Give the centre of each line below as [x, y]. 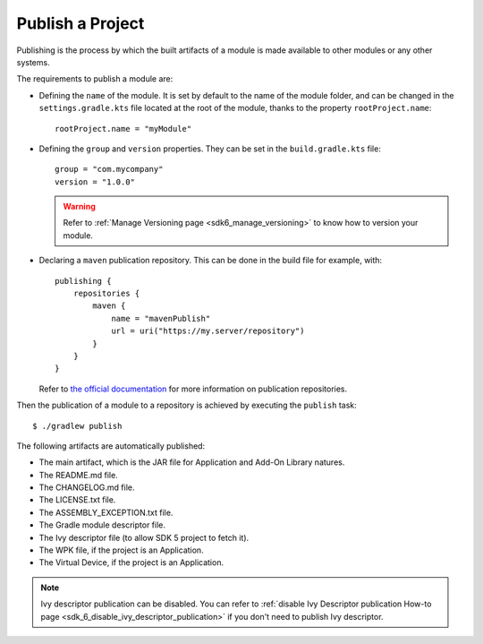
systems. [33, 62]
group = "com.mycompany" [109, 169]
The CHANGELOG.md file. [87, 487]
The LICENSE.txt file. [77, 500]
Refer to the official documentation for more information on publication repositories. [193, 389]
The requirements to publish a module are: [95, 79]
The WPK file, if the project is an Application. [122, 550]
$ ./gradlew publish [77, 426]
